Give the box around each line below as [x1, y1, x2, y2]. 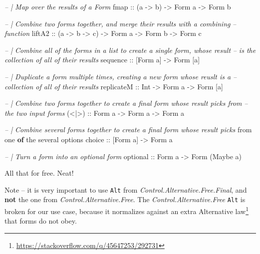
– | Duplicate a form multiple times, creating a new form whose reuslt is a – [4, 71, 237, 81]
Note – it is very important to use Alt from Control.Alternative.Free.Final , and [4, 184, 247, 195]
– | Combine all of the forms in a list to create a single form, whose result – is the [4, 44, 256, 55]
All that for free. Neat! [4, 168, 74, 178]
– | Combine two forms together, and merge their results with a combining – [4, 18, 237, 28]
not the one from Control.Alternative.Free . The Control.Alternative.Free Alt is [4, 194, 246, 205]
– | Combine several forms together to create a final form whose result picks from [4, 124, 252, 135]
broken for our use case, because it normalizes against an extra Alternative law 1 [4, 205, 249, 216]
